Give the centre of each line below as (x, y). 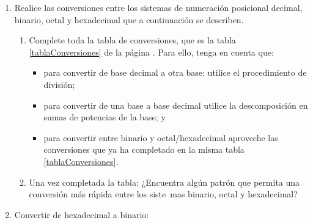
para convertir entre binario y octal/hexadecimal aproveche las (161, 137)
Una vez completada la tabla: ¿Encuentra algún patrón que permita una (164, 182)
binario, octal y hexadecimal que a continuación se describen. (129, 19)
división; (59, 84)
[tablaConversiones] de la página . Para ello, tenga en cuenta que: (151, 52)
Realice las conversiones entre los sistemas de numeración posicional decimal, (158, 7)
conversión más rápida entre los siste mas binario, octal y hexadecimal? (163, 194)
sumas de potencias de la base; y (105, 117)
